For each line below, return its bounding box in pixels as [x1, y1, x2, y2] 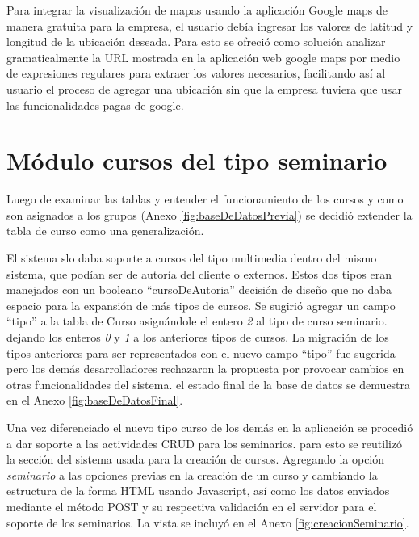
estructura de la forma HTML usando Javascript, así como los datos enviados [6, 482, 390, 499]
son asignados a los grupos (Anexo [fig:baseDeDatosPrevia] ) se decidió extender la [6, 206, 413, 223]
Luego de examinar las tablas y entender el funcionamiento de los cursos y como [6, 191, 404, 208]
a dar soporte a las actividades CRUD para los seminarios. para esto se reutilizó [6, 434, 403, 451]
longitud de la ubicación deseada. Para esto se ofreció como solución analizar [6, 33, 386, 50]
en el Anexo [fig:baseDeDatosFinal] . [6, 392, 183, 409]
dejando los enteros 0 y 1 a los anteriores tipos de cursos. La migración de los [6, 329, 389, 346]
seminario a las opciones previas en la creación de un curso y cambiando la [6, 466, 378, 483]
